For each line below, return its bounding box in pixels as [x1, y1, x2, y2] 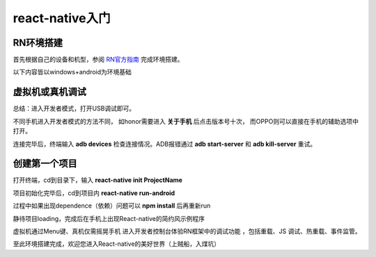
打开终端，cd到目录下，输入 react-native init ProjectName [13, 176, 182, 184]
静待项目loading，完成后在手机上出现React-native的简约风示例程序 [13, 214, 205, 222]
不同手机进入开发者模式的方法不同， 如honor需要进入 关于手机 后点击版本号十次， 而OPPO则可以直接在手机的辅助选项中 [13, 117, 359, 125]
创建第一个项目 [13, 158, 77, 169]
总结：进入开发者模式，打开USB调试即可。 [13, 104, 136, 113]
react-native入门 [13, 10, 111, 26]
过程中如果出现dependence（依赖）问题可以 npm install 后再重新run [13, 201, 211, 210]
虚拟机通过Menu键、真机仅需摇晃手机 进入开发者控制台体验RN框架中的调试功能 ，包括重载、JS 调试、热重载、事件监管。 [13, 227, 361, 235]
